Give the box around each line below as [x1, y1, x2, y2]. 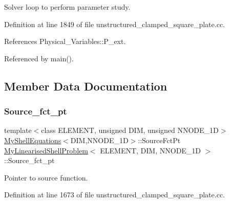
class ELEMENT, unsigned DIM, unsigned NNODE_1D [41, 125, 219, 136]
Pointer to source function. [4, 172, 88, 183]
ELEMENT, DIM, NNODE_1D [100, 145, 201, 155]
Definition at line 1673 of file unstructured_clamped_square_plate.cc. [4, 189, 225, 200]
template [4, 125, 32, 136]
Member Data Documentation [4, 78, 168, 94]
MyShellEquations [4, 134, 61, 145]
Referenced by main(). [4, 53, 74, 63]
